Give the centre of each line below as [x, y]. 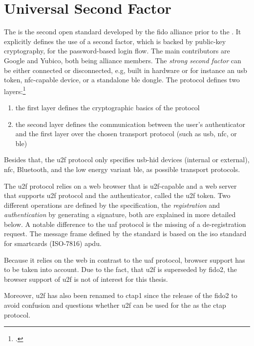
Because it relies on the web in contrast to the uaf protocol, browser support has [125, 259]
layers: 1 [15, 90]
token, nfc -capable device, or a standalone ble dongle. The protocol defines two [122, 80]
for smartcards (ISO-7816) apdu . [53, 243]
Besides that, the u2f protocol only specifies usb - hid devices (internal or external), [127, 160]
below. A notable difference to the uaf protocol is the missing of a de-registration [125, 224]
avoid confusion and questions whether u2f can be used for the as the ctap [115, 305]
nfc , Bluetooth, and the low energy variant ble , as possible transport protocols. [122, 169]
